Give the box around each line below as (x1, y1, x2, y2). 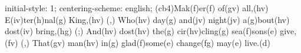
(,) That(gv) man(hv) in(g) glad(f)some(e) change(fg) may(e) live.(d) (21, 36, 270, 48)
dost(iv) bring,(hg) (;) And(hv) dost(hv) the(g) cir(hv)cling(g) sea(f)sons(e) (5, 25, 277, 37)
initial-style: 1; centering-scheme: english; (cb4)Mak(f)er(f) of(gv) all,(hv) (5, 2, 269, 14)
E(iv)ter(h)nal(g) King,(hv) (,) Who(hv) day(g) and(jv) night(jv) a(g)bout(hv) (5, 13, 290, 25)
